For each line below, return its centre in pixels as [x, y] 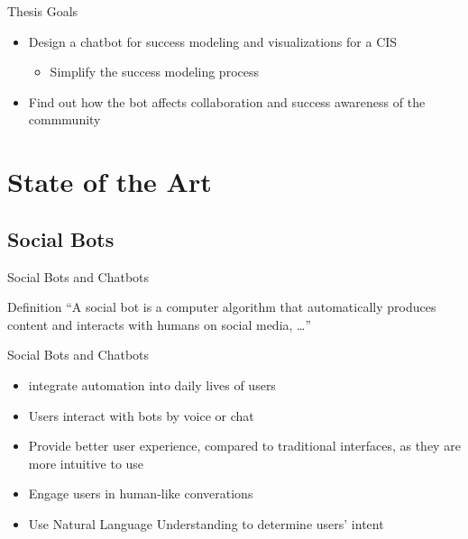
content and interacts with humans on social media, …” [160, 324]
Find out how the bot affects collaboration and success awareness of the [227, 101]
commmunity [64, 119]
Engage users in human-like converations [141, 493]
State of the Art [110, 182]
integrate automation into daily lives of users [152, 384]
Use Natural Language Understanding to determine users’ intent [206, 523]
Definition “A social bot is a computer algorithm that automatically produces [222, 307]
